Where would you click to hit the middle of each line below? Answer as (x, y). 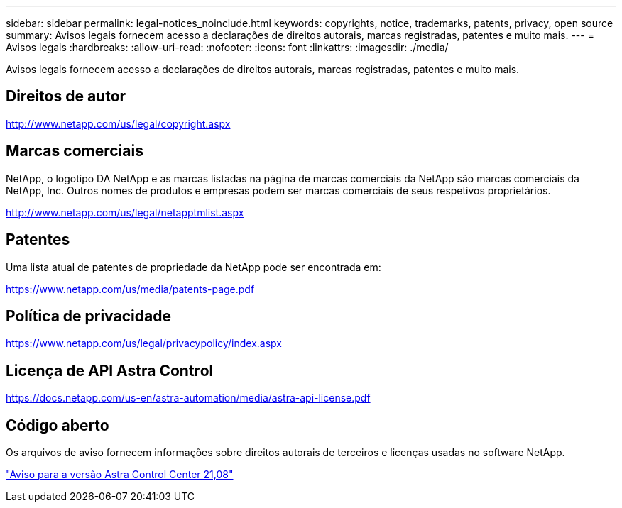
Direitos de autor (66, 96)
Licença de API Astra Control (110, 370)
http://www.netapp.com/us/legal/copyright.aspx (118, 123)
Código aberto (58, 425)
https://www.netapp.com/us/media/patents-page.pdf (130, 289)
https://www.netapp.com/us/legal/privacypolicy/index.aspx (144, 343)
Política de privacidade (88, 316)
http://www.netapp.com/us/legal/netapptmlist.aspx (125, 212)
